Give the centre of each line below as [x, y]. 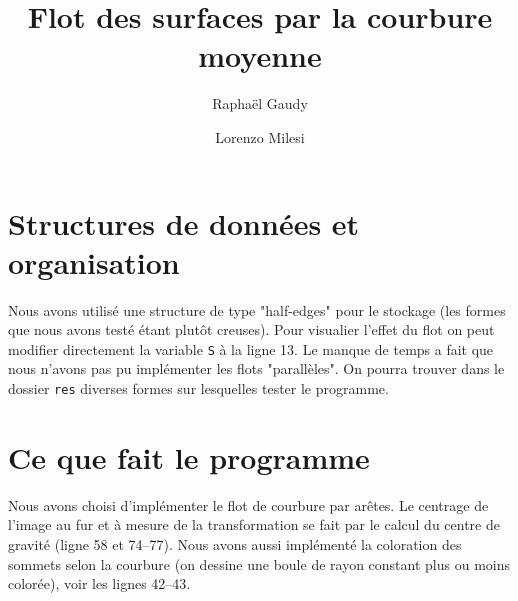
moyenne [260, 55]
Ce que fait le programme [189, 456]
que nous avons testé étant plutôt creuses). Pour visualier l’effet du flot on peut [251, 329]
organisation [94, 261]
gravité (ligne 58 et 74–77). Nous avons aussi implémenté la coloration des [235, 544]
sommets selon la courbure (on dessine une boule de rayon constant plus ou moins [259, 563]
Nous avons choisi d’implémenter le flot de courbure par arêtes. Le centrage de [248, 504]
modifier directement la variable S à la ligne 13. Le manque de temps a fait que [251, 348]
